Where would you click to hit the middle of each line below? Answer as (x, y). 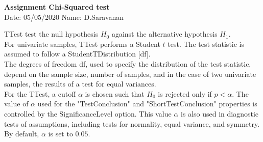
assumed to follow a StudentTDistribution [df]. (77, 54)
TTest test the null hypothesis (51, 34)
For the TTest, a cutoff (40, 93)
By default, (22, 134)
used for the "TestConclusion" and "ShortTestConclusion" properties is (147, 104)
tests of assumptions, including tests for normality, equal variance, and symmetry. (132, 123)
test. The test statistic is (206, 44)
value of (16, 104)
